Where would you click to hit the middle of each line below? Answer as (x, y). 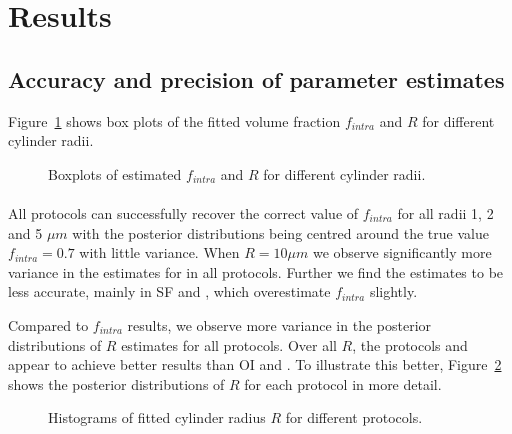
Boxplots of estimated (115, 173)
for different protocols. (354, 417)
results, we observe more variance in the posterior (279, 324)
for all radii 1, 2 (445, 212)
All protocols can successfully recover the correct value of (183, 212)
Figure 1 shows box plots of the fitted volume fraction (174, 120)
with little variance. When (159, 252)
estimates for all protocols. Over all (229, 344)
